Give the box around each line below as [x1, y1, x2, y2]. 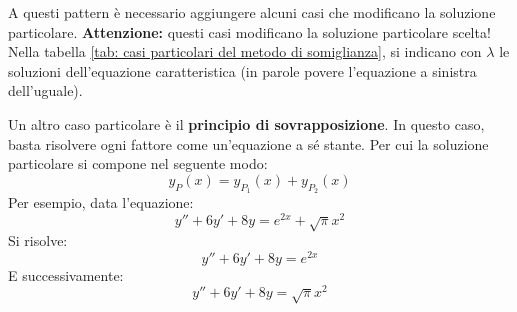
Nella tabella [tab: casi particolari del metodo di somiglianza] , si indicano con [8, 41, 482, 62]
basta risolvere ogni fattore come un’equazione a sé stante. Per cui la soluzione [8, 133, 489, 154]
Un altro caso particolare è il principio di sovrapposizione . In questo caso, [8, 113, 485, 134]
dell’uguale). [8, 80, 83, 101]
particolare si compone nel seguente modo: [8, 153, 268, 174]
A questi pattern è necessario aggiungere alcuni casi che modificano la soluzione [8, 2, 496, 22]
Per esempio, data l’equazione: [8, 191, 194, 212]
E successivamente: [8, 264, 124, 285]
